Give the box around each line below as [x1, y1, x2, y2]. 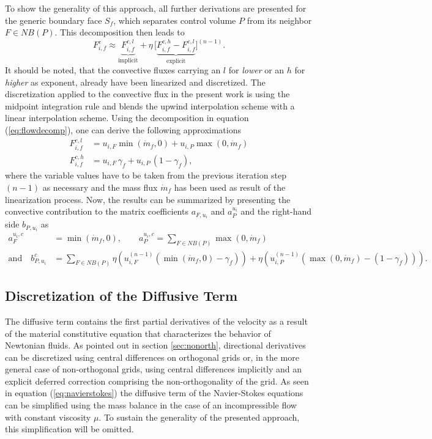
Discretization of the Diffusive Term [5, 286, 238, 305]
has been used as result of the [174, 180, 286, 193]
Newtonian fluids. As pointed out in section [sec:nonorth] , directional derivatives [5, 339, 306, 352]
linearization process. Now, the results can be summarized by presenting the [5, 193, 291, 205]
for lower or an [228, 64, 285, 76]
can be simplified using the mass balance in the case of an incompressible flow [5, 399, 297, 411]
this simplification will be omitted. [5, 422, 134, 435]
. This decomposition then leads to [54, 26, 185, 39]
